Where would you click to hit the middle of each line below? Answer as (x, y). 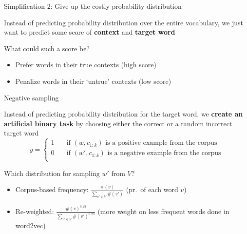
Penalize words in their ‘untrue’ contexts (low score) (93, 81)
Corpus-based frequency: (52, 189)
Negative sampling (31, 97)
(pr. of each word (152, 189)
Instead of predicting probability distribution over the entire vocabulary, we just (123, 22)
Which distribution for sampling (52, 173)
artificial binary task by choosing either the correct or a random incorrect (118, 123)
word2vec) (30, 225)
